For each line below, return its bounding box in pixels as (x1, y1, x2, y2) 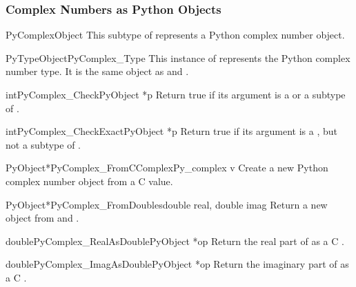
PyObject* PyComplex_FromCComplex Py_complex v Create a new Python (6, 160, 328, 175)
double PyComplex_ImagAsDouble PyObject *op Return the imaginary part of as (6, 257, 349, 271)
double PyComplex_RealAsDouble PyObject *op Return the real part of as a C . (6, 233, 344, 248)
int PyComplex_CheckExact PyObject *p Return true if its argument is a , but (6, 124, 337, 138)
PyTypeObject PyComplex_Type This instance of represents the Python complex (6, 50, 350, 65)
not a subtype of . (6, 137, 81, 151)
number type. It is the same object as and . (6, 64, 189, 78)
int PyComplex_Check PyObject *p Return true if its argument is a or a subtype (6, 87, 346, 101)
